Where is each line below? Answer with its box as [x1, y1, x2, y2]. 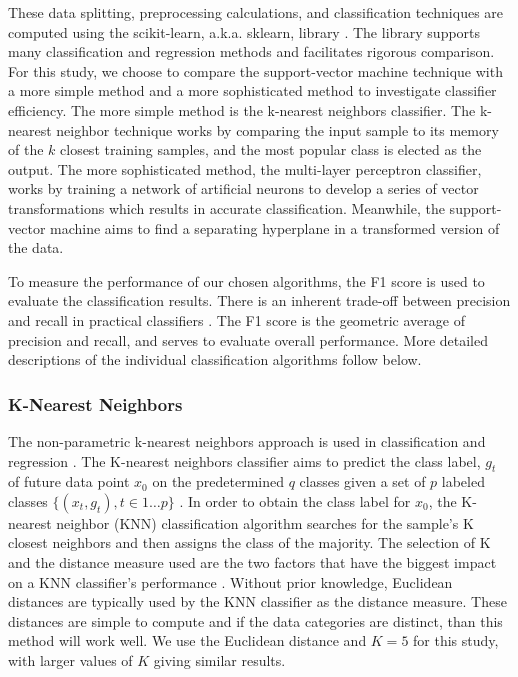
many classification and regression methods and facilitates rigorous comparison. [8, 41, 495, 62]
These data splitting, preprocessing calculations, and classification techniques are [8, 2, 504, 22]
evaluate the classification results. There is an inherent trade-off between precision [8, 290, 511, 311]
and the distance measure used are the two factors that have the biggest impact [8, 552, 497, 573]
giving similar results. [153, 650, 286, 671]
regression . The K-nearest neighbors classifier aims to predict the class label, [8, 450, 481, 471]
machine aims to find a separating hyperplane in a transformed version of [50, 217, 500, 238]
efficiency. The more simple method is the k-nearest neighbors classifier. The [8, 99, 476, 120]
